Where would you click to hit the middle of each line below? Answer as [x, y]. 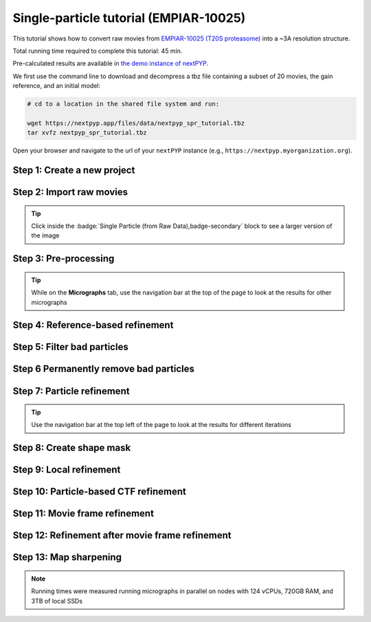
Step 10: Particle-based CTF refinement [100, 492]
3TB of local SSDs [57, 601]
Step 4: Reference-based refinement [93, 325]
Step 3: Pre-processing [64, 258]
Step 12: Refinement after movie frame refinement [122, 535]
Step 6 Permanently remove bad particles [104, 369]
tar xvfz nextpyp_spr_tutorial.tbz [87, 133]
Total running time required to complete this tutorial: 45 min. [98, 51]
